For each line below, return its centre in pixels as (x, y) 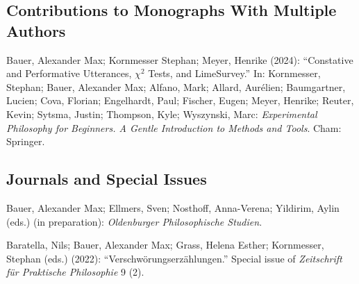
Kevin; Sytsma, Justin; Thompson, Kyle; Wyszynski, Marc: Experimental (162, 114)
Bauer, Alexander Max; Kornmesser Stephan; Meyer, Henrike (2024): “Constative (180, 59)
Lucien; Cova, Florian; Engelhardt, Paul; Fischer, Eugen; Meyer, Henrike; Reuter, (180, 100)
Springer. (26, 141)
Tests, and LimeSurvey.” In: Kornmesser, (234, 73)
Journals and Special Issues (107, 179)
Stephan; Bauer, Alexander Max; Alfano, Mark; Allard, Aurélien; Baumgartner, (176, 86)
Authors (36, 30)
